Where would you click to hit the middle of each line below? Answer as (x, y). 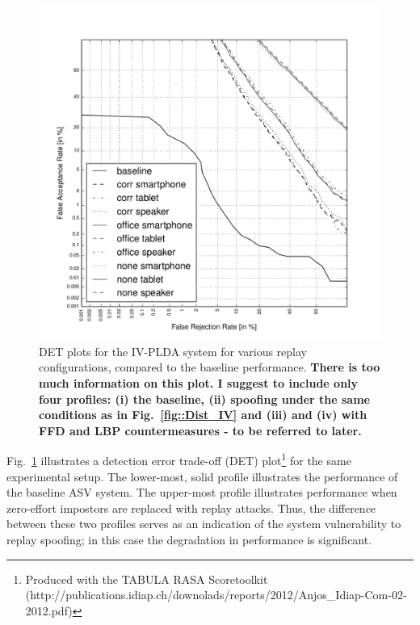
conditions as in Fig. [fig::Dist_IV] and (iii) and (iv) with (203, 415)
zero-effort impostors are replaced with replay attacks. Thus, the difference (191, 508)
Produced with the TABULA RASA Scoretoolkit (147, 579)
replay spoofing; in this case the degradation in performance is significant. (189, 540)
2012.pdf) (49, 610)
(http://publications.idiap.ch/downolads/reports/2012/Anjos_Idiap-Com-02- (216, 595)
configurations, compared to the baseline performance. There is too (210, 367)
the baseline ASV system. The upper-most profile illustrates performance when (202, 492)
